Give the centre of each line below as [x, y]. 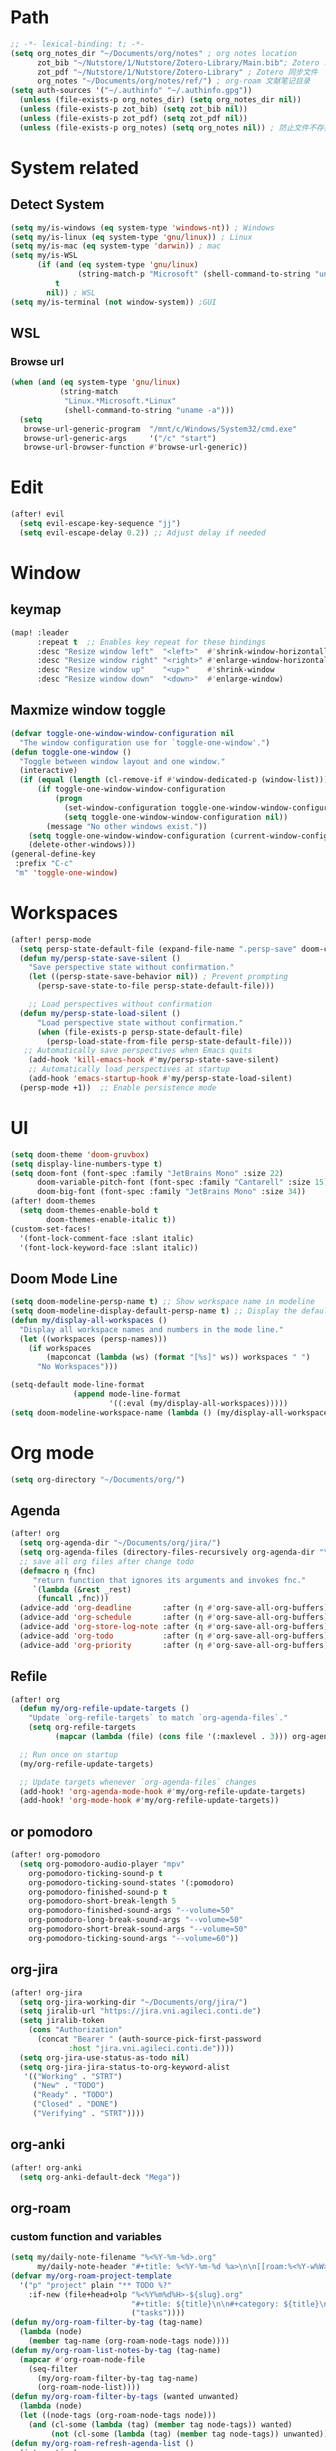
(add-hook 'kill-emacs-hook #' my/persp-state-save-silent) [154, 1060]
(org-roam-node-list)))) [88, 2387]
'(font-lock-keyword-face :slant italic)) [109, 1247]
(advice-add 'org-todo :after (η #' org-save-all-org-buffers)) [176, 1636]
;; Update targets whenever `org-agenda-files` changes [138, 1782]
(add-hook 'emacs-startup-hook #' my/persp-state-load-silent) [160, 1079]
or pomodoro [51, 1831]
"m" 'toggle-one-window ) [66, 873]
